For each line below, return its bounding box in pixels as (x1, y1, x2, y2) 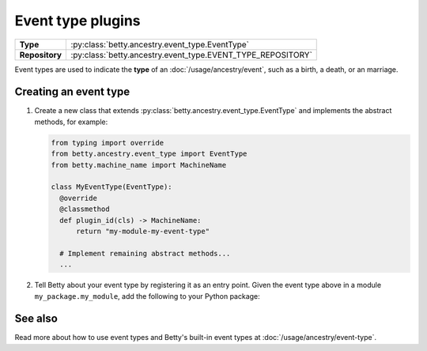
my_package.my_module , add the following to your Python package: (34, 291, 260, 300)
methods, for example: (34, 117, 108, 126)
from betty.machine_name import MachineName (51, 160, 227, 169)
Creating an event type (14, 85, 130, 99)
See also (14, 312, 59, 326)
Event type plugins (14, 12, 142, 29)
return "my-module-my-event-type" (76, 226, 210, 236)
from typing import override (51, 138, 164, 147)
